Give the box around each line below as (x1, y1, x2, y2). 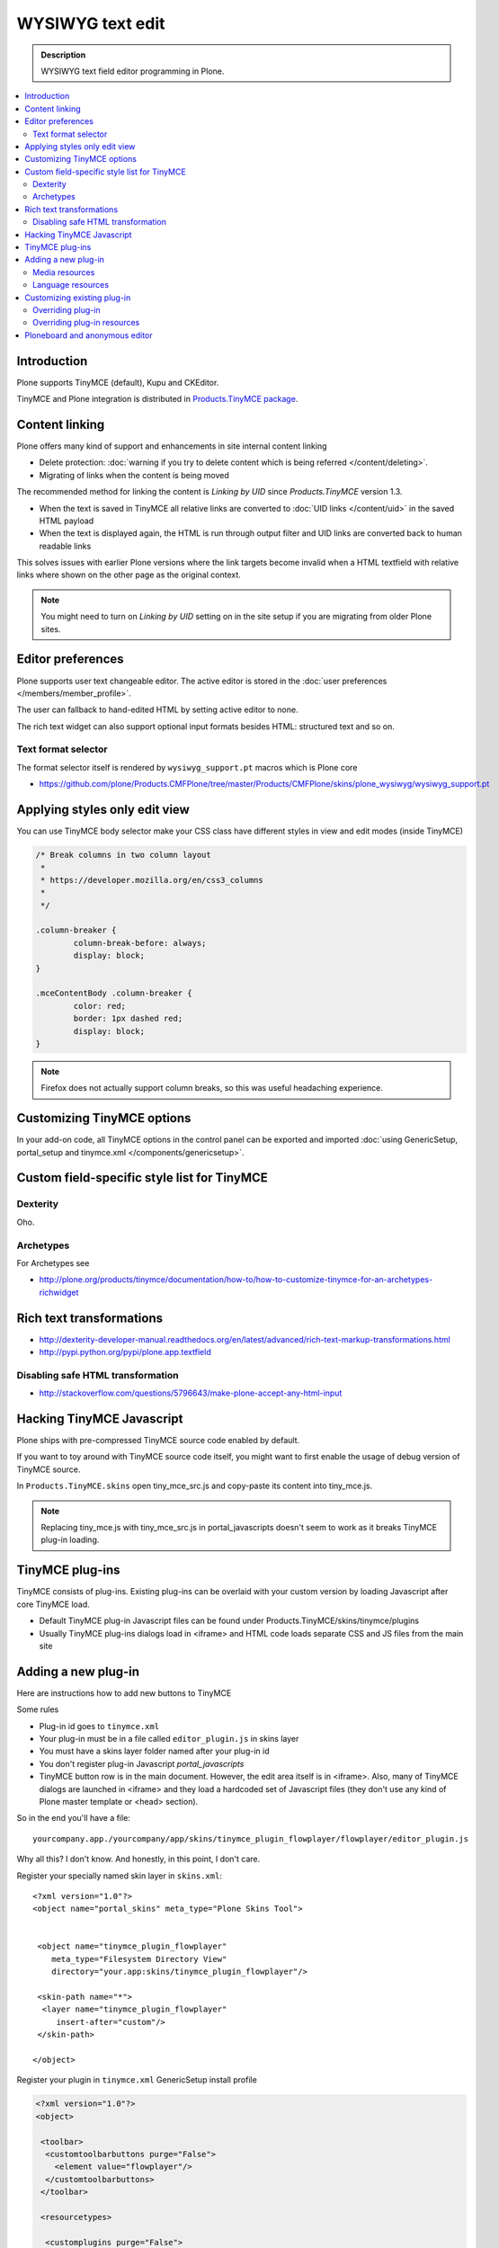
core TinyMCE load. (16, 1599, 90, 1610)
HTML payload (39, 515, 94, 526)
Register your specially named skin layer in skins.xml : (16, 1870, 222, 1881)
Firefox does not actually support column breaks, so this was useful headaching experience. (40, 1083, 384, 1093)
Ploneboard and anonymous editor (24, 329, 153, 341)
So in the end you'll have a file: (16, 1813, 130, 1824)
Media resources (32, 266, 95, 278)
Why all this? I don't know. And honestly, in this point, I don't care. (16, 1853, 261, 1865)
